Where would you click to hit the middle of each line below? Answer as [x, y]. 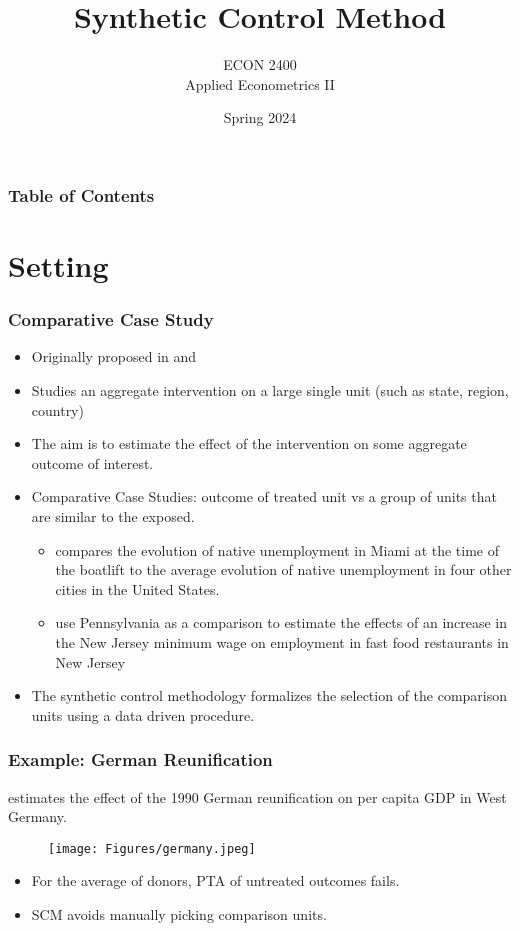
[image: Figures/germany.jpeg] [152, 848]
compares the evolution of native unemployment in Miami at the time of [277, 549]
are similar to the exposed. [113, 515]
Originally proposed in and [114, 356]
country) [57, 409]
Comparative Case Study [111, 319]
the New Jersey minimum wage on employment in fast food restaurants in [282, 641]
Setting [58, 265]
